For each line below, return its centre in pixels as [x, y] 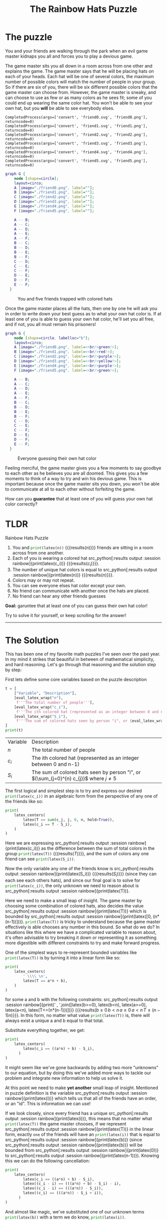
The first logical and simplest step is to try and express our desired [74, 791]
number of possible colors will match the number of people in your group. [81, 82]
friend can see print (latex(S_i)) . [40, 859]
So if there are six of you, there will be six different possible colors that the [81, 87]
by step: [13, 670]
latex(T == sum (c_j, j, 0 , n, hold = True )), [69, 819]
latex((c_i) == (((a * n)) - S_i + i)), [63, 1193]
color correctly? [21, 504]
